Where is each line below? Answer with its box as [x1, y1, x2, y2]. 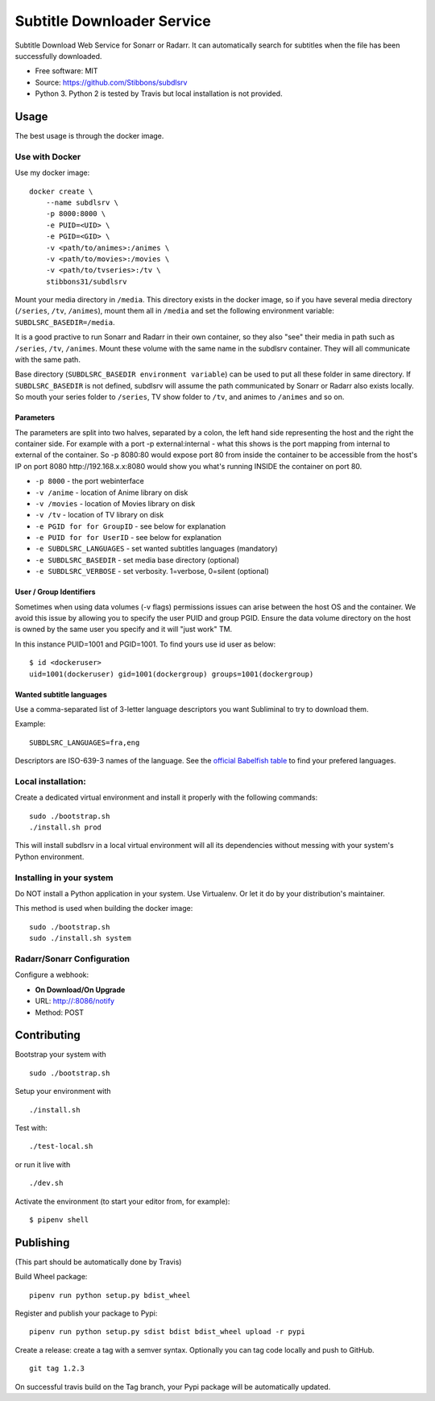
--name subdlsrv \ [45, 197, 119, 207]
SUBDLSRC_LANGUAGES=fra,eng [29, 738, 140, 747]
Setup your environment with [14, 1087, 112, 1096]
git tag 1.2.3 [29, 1364, 85, 1374]
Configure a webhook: [14, 970, 89, 979]
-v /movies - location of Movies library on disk [35, 498, 196, 508]
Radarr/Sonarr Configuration [14, 953, 130, 964]
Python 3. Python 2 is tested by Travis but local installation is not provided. [35, 89, 283, 98]
